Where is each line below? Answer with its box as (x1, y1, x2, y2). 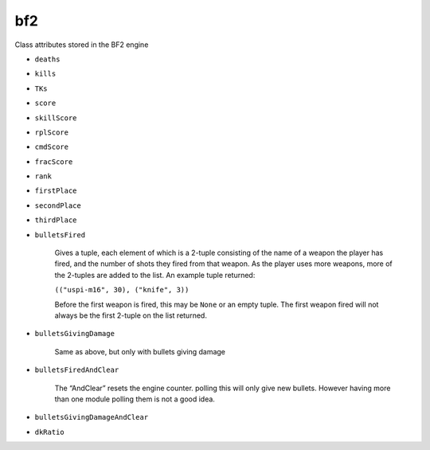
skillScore (34, 113, 77, 123)
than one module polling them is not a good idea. (54, 394, 215, 404)
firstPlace (34, 186, 77, 195)
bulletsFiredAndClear (34, 366, 119, 374)
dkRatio (34, 427, 65, 436)
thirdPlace (34, 216, 77, 225)
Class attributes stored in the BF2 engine (14, 40, 149, 49)
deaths (34, 54, 61, 64)
